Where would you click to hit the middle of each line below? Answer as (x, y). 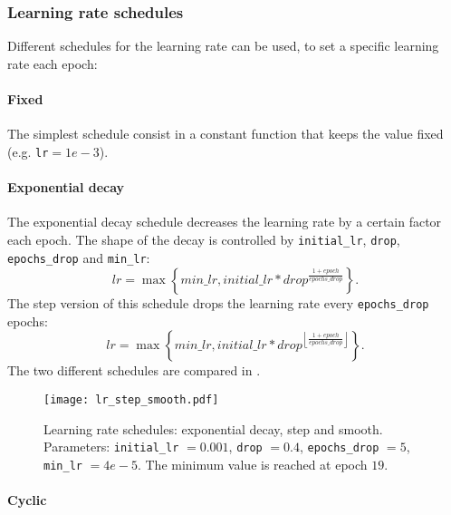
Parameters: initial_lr (111, 447)
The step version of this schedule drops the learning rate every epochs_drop (218, 303)
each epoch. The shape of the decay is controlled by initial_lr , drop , (204, 239)
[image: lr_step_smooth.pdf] (131, 400)
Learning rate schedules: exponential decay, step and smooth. (213, 428)
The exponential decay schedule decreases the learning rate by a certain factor (225, 222)
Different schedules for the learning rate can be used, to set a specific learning (223, 46)
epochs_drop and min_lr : (79, 257)
